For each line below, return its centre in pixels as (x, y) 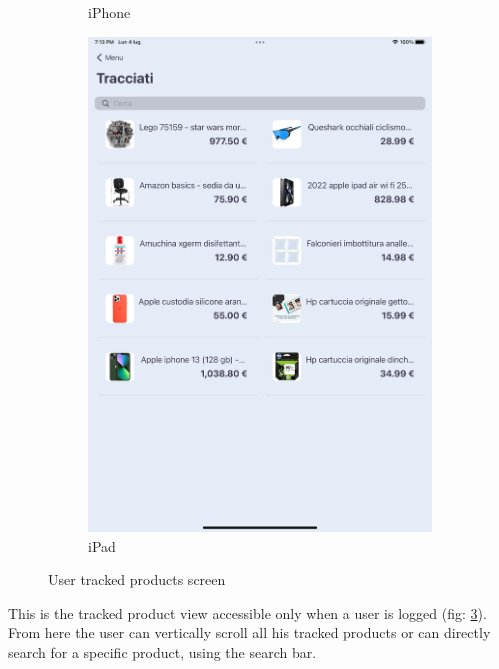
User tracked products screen (137, 579)
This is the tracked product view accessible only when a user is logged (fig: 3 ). (247, 612)
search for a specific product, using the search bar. (162, 651)
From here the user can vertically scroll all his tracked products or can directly (249, 632)
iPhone (109, 12)
